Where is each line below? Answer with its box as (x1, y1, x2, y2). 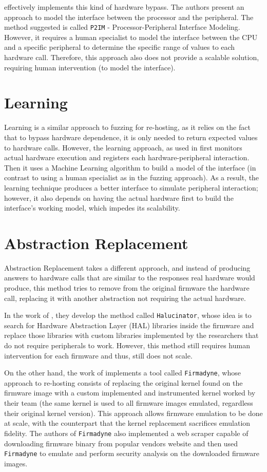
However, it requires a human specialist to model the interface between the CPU (4, 31, 258, 42)
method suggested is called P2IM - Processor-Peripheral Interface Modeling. (4, 22, 240, 32)
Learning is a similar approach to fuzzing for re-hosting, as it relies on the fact (4, 122, 251, 133)
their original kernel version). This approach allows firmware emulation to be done (4, 407, 263, 418)
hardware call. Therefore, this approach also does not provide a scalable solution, (4, 52, 259, 63)
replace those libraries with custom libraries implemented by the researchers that (4, 330, 259, 341)
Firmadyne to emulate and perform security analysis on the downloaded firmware (4, 448, 259, 459)
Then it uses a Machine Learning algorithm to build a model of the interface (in (4, 162, 256, 173)
